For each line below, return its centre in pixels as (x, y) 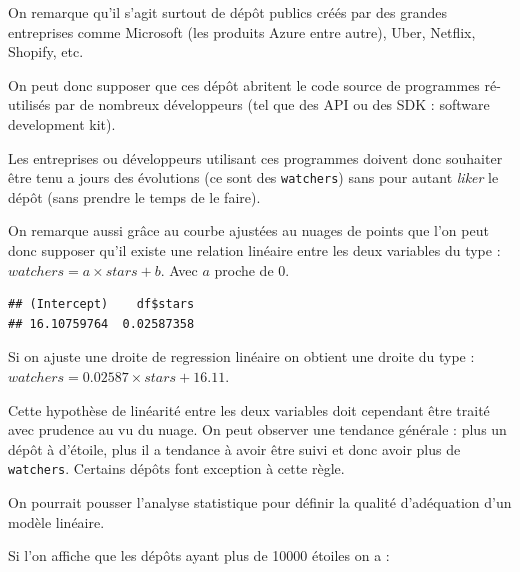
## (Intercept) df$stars (101, 304)
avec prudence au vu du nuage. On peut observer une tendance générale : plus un (257, 429)
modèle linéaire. (56, 521)
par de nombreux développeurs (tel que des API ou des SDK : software (272, 104)
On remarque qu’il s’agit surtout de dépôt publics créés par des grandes (227, 12)
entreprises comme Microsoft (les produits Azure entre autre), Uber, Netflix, (242, 31)
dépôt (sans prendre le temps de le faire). (134, 196)
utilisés (29, 104)
